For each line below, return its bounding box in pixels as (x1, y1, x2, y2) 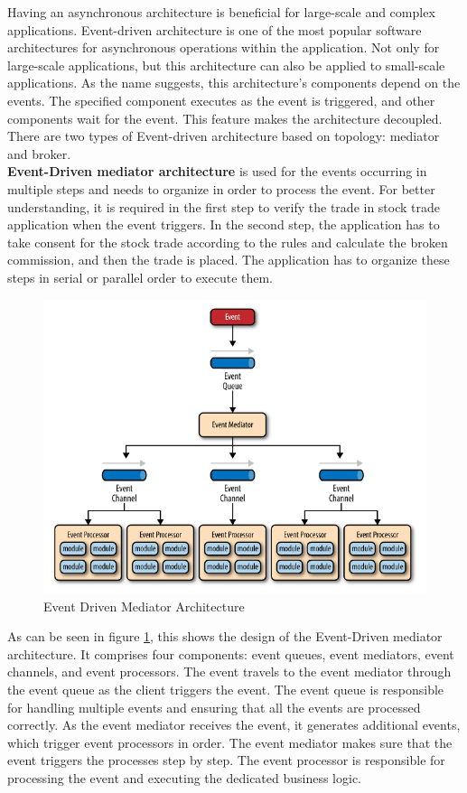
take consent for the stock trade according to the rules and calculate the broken (7, 232, 448, 251)
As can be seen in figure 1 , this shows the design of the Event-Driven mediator (7, 627, 443, 646)
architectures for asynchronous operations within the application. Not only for (7, 38, 440, 57)
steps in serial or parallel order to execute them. (7, 267, 274, 286)
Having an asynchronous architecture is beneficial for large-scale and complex (7, 3, 435, 21)
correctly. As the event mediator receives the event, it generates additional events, (7, 715, 461, 734)
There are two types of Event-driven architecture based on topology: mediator (7, 126, 440, 145)
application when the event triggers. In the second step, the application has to (7, 215, 440, 234)
